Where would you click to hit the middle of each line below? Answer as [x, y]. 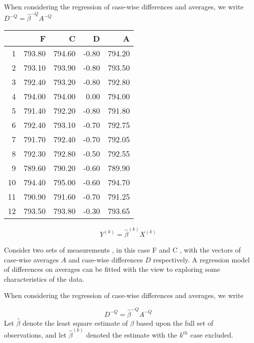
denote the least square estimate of [75, 322]
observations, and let [35, 335]
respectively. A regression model [201, 259]
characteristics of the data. [44, 279]
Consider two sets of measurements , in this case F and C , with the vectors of [122, 249]
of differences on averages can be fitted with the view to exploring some [112, 269]
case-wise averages [32, 259]
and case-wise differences [106, 259]
